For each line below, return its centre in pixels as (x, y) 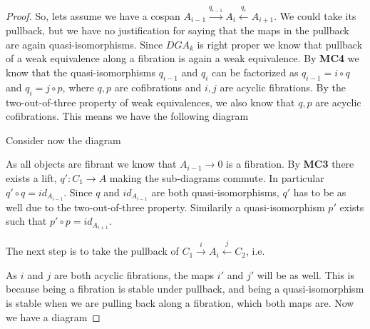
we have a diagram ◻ (53, 317)
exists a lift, (31, 177)
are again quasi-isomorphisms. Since (84, 44)
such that (26, 221)
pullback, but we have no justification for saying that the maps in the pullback (178, 30)
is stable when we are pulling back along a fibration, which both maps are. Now (180, 302)
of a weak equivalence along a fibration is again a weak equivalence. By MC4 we (183, 58)
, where (78, 87)
